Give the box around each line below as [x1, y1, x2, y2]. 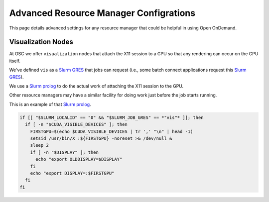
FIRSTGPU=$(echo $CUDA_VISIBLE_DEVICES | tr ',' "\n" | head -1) [30, 128, 193, 134]
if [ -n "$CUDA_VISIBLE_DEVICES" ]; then [25, 122, 128, 127]
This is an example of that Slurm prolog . [9, 101, 92, 107]
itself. [9, 58, 21, 64]
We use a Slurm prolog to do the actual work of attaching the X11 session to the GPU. [9, 83, 184, 89]
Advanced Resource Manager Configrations [9, 7, 196, 18]
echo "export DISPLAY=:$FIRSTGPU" [30, 170, 115, 176]
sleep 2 [30, 142, 49, 148]
